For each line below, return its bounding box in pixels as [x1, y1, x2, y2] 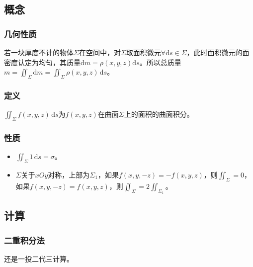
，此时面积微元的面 [186, 47, 250, 57]
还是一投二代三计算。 [4, 254, 74, 264]
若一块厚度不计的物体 [4, 47, 74, 57]
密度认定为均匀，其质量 [4, 57, 81, 67]
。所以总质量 [139, 57, 181, 67]
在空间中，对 [79, 47, 121, 57]
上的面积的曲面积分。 [124, 109, 194, 119]
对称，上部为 [48, 170, 90, 180]
